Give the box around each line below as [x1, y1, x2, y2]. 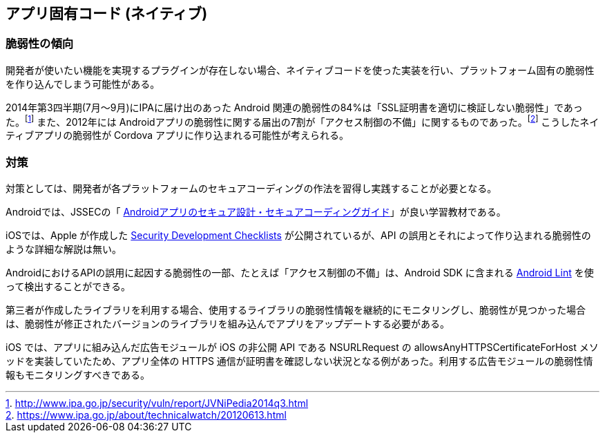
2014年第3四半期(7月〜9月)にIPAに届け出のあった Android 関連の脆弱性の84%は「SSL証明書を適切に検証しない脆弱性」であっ [6, 101, 583, 113]
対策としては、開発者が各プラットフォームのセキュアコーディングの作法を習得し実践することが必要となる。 [6, 182, 497, 195]
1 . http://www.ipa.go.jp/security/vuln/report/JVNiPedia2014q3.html [6, 397, 309, 410]
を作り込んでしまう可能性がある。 [6, 77, 160, 90]
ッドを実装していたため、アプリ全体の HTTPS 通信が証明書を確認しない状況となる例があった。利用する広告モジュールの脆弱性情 [6, 355, 593, 368]
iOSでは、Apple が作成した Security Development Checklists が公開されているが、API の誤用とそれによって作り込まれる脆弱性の [6, 229, 591, 242]
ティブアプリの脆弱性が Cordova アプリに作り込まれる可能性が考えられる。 [6, 129, 349, 142]
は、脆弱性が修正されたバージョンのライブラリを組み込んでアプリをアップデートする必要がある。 [6, 318, 450, 330]
